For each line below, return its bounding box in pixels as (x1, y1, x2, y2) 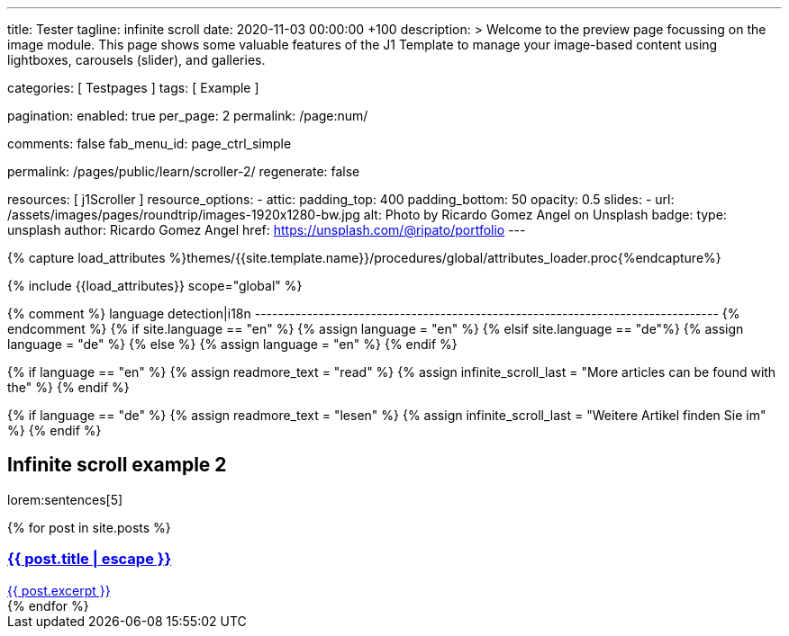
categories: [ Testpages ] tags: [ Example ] (7, 80, 259, 95)
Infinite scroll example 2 (7, 453, 227, 477)
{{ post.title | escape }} (7, 550, 172, 569)
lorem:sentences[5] (7, 491, 123, 507)
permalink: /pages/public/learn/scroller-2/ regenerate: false (7, 164, 360, 179)
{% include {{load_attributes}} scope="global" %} (7, 278, 303, 293)
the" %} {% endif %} (7, 380, 130, 395)
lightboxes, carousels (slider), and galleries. (7, 52, 266, 67)
